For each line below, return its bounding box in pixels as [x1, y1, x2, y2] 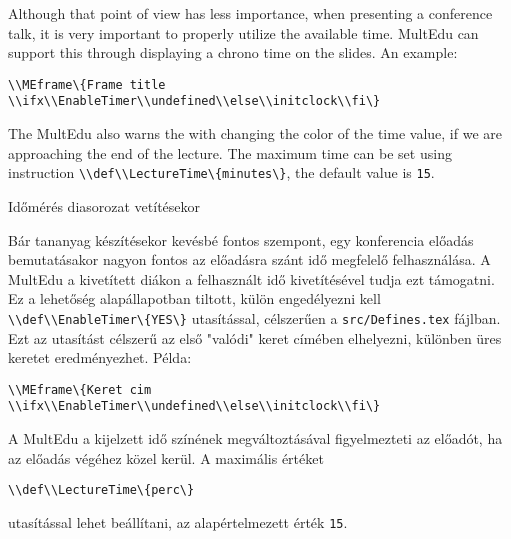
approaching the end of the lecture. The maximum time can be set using [8, 142, 452, 163]
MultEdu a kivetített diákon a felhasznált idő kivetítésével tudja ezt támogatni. [8, 268, 495, 289]
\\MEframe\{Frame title [8, 77, 166, 92]
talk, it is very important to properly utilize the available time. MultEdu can [8, 22, 479, 43]
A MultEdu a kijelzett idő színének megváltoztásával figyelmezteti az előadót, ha [8, 428, 503, 449]
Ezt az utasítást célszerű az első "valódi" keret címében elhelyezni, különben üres [8, 327, 502, 348]
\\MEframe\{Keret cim [8, 382, 152, 397]
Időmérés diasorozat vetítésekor [8, 195, 201, 216]
